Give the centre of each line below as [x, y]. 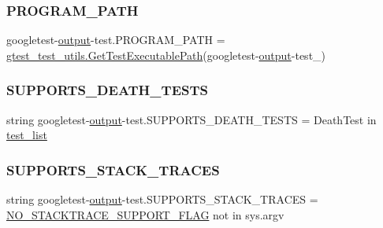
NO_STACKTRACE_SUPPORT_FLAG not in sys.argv [145, 214]
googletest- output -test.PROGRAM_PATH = [116, 40]
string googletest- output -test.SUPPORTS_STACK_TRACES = [162, 199]
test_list [27, 135]
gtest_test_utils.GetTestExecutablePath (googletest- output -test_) [166, 55]
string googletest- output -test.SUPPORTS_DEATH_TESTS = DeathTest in [191, 119]
